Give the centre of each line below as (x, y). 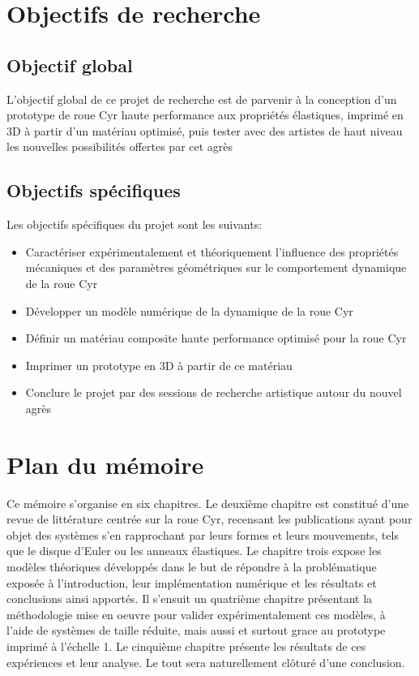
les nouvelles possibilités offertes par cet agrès (120, 146)
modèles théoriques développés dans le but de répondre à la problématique (192, 566)
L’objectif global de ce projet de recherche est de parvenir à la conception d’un (202, 99)
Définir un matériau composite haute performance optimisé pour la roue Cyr (216, 338)
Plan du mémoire (105, 464)
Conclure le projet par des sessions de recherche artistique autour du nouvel (214, 392)
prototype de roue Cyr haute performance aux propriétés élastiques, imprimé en (205, 115)
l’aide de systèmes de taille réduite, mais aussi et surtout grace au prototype (196, 630)
